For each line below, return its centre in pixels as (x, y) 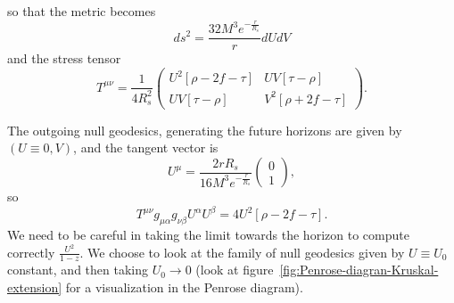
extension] (35, 287)
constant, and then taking (78, 270)
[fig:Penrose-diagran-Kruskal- (359, 270)
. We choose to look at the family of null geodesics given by (242, 252)
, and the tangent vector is (146, 147)
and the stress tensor (64, 58)
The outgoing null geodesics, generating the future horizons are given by (205, 130)
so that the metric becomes (82, 11)
